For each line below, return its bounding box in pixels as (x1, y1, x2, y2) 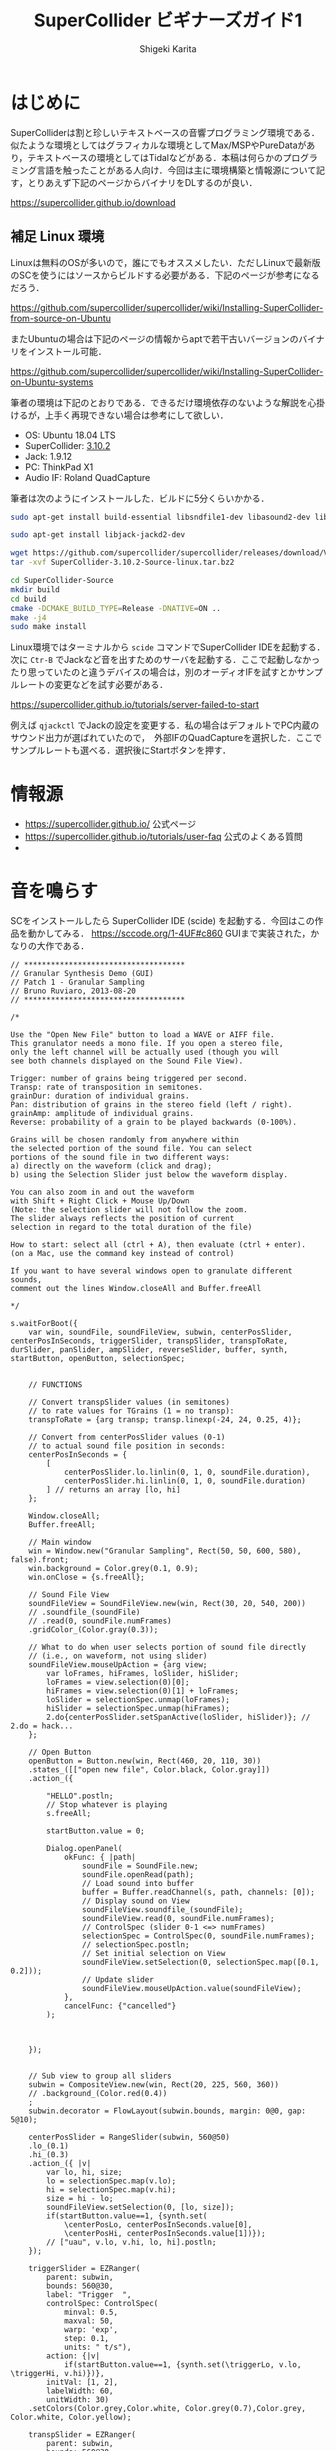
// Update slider (81, 1975, 155, 1985)
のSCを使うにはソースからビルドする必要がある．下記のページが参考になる (10, 269, 320, 281)
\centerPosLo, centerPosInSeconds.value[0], (63, 2220, 253, 2230)
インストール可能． (27, 345, 107, 357)
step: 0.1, (63, 2334, 110, 2344)
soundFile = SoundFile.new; (81, 1861, 199, 1871)
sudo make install (10, 622, 87, 632)
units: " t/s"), (63, 2342, 132, 2353)
